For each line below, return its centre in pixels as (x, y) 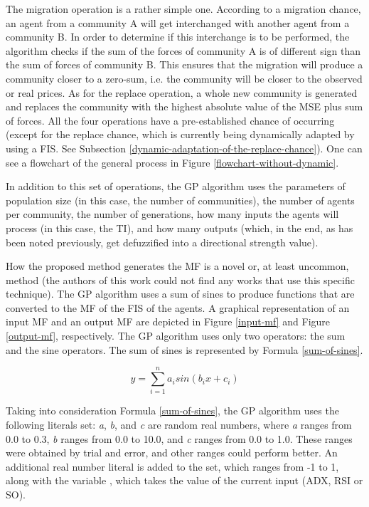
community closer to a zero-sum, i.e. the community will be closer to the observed (184, 78)
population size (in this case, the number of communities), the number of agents (180, 200)
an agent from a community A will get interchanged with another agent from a (178, 22)
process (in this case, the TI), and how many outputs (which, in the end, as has (180, 228)
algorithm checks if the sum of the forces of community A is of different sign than (183, 50)
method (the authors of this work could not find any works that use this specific (180, 279)
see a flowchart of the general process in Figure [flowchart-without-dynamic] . (172, 162)
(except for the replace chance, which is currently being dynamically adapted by (180, 134)
